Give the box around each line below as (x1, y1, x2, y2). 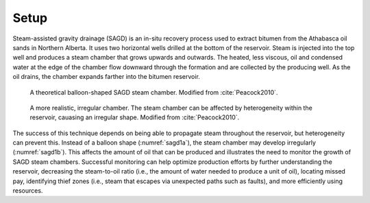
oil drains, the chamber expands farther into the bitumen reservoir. (12, 73, 200, 81)
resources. (12, 187, 43, 195)
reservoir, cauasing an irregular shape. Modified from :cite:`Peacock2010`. (29, 113, 240, 121)
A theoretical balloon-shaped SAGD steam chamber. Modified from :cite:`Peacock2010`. (29, 88, 278, 96)
